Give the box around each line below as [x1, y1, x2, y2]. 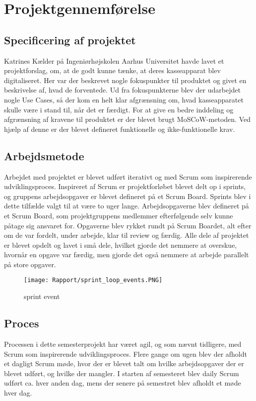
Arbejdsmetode [4, 148, 84, 163]
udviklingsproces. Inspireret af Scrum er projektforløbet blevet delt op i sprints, [4, 181, 246, 192]
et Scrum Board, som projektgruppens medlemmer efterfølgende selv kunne [4, 210, 233, 220]
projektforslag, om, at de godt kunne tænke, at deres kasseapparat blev [4, 65, 221, 76]
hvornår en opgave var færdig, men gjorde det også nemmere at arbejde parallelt [4, 249, 249, 260]
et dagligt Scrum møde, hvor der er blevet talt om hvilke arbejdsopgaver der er [4, 358, 244, 369]
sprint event [24, 291, 60, 301]
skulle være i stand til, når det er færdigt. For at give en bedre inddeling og [4, 104, 234, 114]
